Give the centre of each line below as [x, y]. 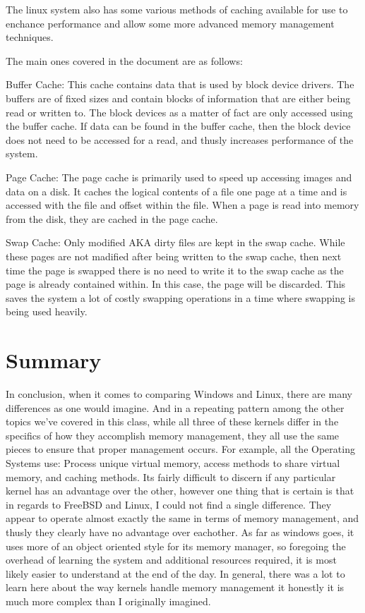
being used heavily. [47, 311]
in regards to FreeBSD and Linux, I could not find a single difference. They [169, 504]
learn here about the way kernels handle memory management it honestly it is [175, 587]
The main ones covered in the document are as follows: [124, 60]
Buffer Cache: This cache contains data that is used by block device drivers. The [180, 84]
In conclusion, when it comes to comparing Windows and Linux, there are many [179, 394]
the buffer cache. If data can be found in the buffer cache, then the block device [178, 126]
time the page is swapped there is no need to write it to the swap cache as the [175, 270]
